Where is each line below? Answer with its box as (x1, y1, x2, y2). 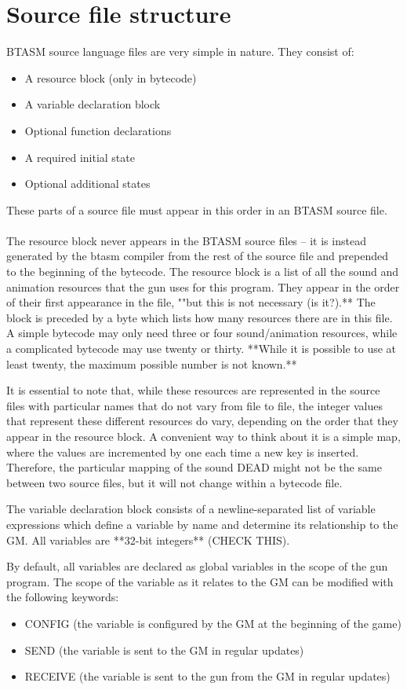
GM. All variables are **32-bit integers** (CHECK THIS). (6, 531, 290, 548)
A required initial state (24, 149, 135, 165)
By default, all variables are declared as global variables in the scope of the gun (6, 558, 388, 574)
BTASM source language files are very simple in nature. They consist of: (6, 43, 354, 60)
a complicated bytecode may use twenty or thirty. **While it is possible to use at (6, 340, 397, 357)
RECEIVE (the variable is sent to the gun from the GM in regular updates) (24, 668, 391, 684)
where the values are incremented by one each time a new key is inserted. (6, 443, 359, 460)
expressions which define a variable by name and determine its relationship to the (6, 516, 398, 532)
